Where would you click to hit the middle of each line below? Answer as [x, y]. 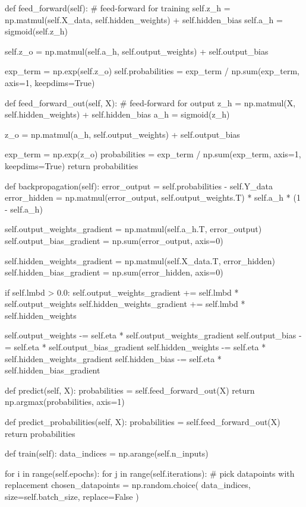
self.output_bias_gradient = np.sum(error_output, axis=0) [114, 240]
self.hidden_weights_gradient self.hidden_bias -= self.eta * [113, 358]
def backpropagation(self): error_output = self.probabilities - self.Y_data [139, 186]
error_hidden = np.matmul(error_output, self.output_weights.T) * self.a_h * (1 [153, 197]
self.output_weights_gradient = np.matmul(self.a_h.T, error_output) [133, 229]
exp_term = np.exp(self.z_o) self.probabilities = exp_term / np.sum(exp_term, [152, 71]
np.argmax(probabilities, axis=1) [65, 402]
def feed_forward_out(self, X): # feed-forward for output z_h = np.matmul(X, [150, 102]
